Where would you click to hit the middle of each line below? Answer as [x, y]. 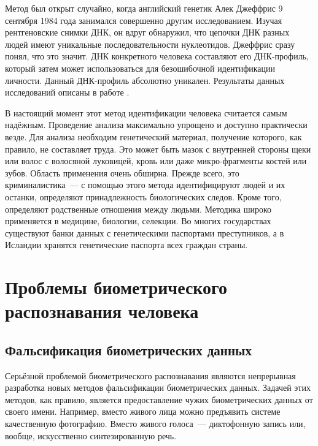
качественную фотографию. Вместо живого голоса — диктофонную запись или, [155, 424]
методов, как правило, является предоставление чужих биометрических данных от [159, 399]
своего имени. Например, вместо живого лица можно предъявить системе [143, 411]
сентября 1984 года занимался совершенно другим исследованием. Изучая [144, 20]
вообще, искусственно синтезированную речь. [91, 435]
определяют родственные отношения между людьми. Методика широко [138, 209]
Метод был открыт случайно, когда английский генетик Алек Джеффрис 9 [144, 8]
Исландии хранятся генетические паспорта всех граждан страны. [126, 245]
